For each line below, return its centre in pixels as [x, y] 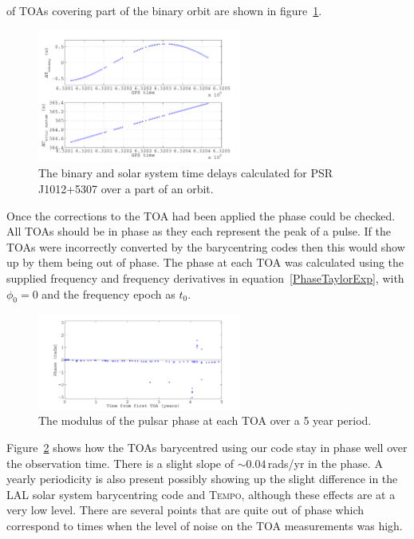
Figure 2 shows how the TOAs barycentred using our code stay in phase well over [207, 448]
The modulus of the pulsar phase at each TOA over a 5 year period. [205, 420]
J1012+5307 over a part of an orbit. [126, 188]
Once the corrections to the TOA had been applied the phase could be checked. [201, 215]
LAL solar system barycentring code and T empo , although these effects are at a [201, 494]
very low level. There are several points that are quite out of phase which [185, 510]
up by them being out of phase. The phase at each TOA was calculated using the [205, 262]
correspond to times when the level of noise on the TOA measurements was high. [205, 525]
